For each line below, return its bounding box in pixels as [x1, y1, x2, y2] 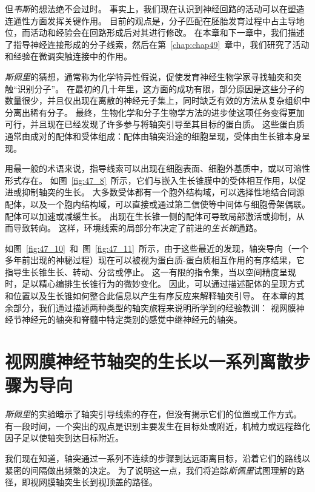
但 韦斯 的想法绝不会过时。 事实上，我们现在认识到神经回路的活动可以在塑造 [5, 2, 305, 15]
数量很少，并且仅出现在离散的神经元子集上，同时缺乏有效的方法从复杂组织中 [5, 94, 310, 107]
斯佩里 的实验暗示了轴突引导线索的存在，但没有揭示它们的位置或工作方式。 [5, 408, 302, 420]
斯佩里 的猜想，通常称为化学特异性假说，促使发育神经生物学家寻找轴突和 [5, 70, 293, 83]
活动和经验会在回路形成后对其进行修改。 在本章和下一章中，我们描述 [30, 26, 305, 39]
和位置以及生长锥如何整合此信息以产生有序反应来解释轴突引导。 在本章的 [5, 289, 296, 302]
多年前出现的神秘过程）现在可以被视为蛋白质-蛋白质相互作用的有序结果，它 [5, 254, 305, 266]
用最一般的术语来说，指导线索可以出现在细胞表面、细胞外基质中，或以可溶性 [5, 162, 310, 175]
